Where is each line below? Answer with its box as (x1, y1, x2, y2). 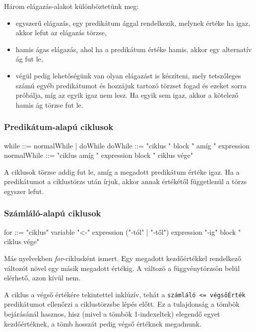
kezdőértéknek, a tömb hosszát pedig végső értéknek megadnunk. (4, 318, 202, 329)
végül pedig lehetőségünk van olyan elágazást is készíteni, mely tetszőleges (15, 70, 241, 80)
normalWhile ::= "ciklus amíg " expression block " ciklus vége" (4, 150, 193, 160)
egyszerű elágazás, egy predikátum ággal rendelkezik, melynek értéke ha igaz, (15, 17, 251, 28)
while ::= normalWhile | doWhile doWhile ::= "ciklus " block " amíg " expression (4, 140, 250, 150)
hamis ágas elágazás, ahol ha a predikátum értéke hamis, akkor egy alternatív (15, 44, 252, 54)
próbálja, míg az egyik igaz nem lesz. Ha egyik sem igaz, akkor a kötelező (15, 90, 239, 100)
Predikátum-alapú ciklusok (4, 121, 114, 133)
